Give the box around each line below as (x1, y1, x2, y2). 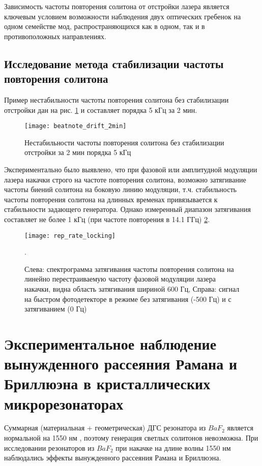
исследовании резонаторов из (4, 442, 95, 453)
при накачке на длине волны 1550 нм (115, 442, 231, 453)
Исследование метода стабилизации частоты (4, 55, 224, 71)
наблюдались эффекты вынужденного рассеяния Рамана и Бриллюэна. (4, 452, 221, 463)
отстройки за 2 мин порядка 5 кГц (24, 147, 131, 158)
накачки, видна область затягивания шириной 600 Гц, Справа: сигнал (24, 284, 240, 294)
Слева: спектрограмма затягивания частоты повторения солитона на (24, 263, 234, 274)
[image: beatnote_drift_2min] (24, 122, 127, 130)
